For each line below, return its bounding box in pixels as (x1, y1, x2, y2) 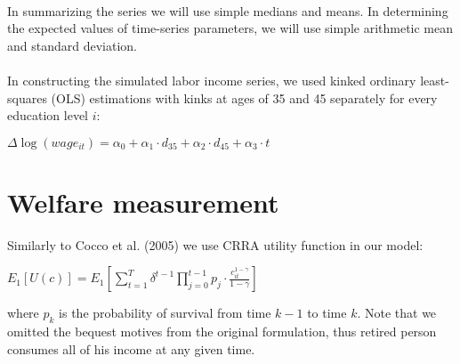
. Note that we (357, 303, 437, 322)
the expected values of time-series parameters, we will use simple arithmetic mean (7, 19, 454, 37)
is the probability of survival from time (59, 303, 271, 322)
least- (420, 70, 449, 89)
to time (307, 303, 347, 322)
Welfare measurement (7, 183, 279, 220)
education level (7, 106, 88, 125)
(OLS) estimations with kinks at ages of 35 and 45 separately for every (51, 88, 438, 107)
